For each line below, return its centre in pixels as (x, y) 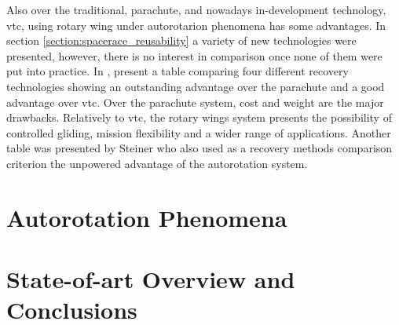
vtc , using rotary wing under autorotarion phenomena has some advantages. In (196, 25)
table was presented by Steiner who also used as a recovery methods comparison (199, 148)
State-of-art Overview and (151, 279)
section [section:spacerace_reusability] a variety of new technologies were (181, 40)
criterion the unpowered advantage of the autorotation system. (157, 163)
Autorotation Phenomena (147, 217)
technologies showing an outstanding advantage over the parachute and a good (196, 86)
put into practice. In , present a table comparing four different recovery (178, 71)
